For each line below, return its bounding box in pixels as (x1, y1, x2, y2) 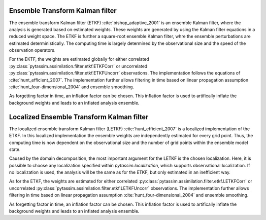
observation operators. (9, 47, 56, 53)
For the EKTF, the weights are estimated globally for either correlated (9, 56, 150, 62)
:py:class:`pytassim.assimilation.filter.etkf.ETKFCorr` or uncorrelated (9, 63, 148, 69)
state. (9, 146, 21, 152)
